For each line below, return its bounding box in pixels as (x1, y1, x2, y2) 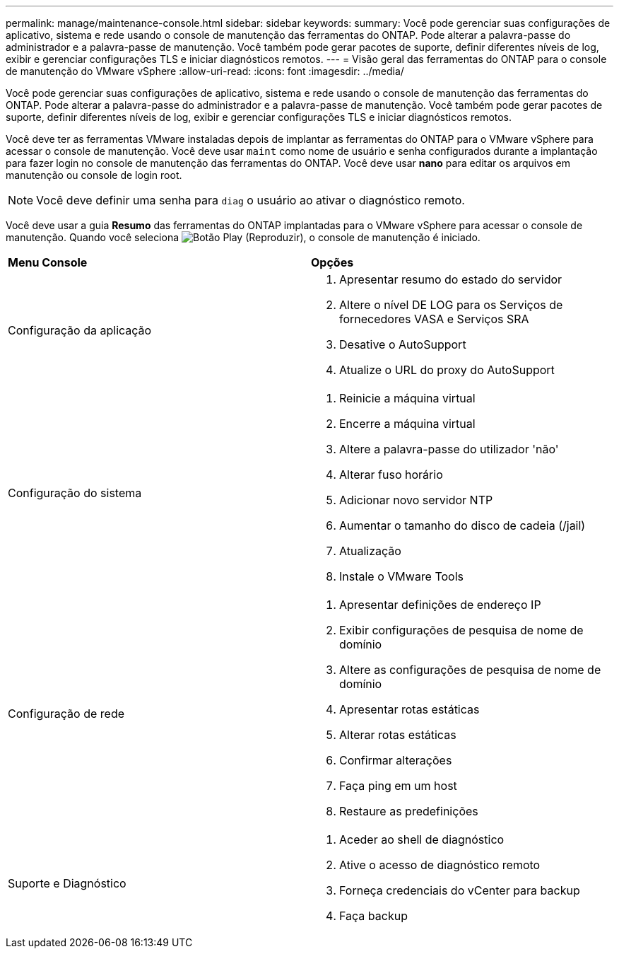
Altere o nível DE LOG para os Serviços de (339, 298, 563, 312)
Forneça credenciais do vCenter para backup (339, 883, 580, 897)
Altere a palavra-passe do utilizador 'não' (339, 442, 559, 456)
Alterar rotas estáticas (339, 728, 456, 742)
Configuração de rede (8, 706, 125, 721)
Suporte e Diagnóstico (8, 876, 126, 890)
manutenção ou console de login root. (6, 169, 182, 181)
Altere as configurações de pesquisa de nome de (339, 663, 601, 677)
